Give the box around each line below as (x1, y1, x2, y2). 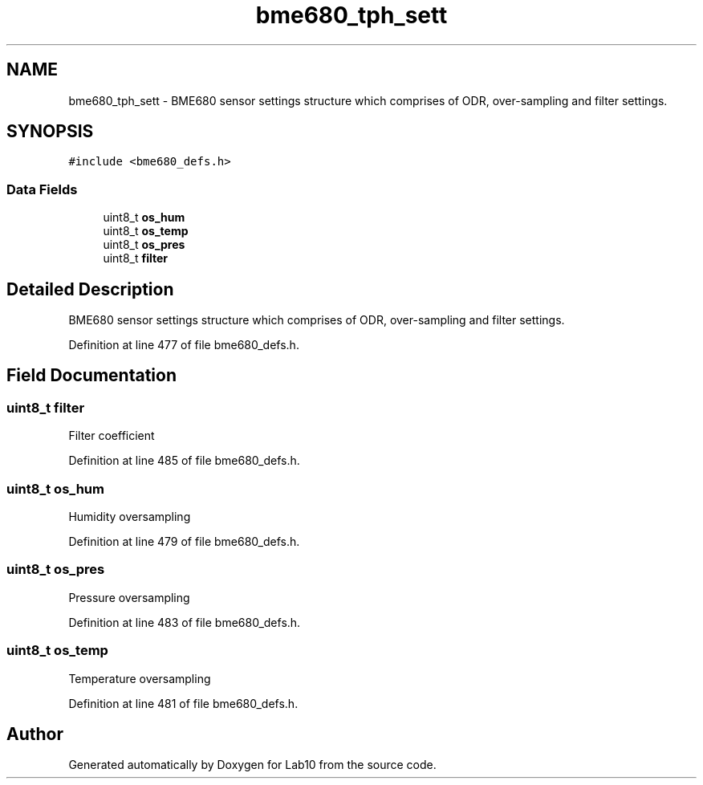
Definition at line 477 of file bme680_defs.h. (68, 338, 299, 352)
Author (6, 723, 63, 744)
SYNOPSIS (6, 121, 94, 142)
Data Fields (6, 181, 78, 197)
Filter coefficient (68, 429, 155, 443)
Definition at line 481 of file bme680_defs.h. (68, 696, 299, 710)
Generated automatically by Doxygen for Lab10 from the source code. (68, 758, 437, 772)
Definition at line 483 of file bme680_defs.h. (68, 615, 301, 629)
